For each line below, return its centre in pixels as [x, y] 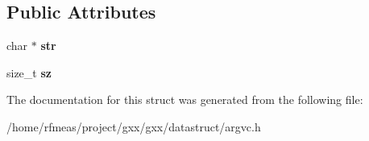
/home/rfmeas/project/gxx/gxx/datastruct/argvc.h [134, 126]
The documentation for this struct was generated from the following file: [185, 100]
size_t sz [29, 72]
